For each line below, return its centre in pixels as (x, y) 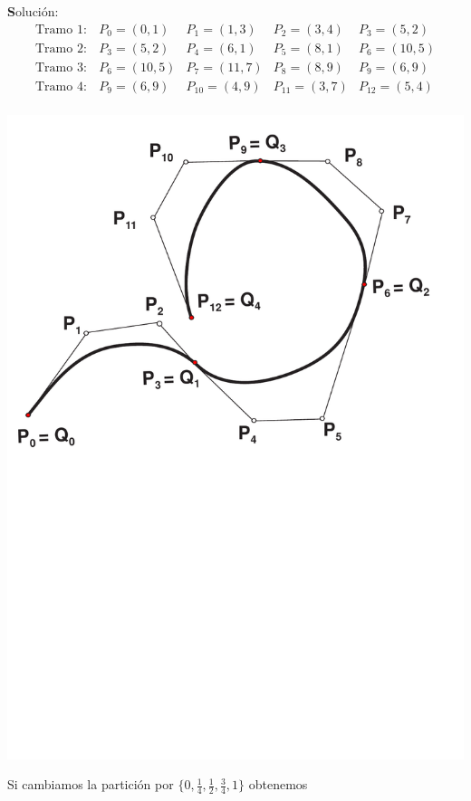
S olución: (33, 11)
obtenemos (278, 784)
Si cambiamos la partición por (91, 784)
